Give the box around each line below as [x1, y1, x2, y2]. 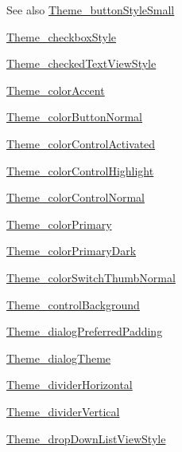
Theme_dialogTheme [6, 349, 111, 366]
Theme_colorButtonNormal [6, 108, 142, 125]
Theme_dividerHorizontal [6, 376, 133, 393]
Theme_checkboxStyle [6, 28, 117, 45]
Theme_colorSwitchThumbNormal [6, 269, 176, 285]
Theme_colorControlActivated [6, 135, 156, 151]
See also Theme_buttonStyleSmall [6, 2, 175, 18]
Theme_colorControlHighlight [6, 162, 154, 179]
